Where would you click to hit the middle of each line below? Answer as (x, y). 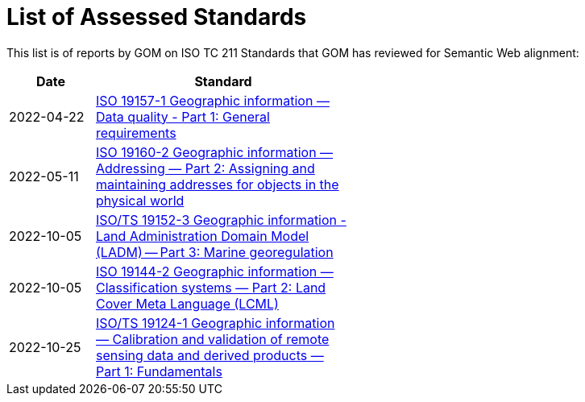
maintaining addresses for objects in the (218, 184)
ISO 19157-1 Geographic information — (213, 100)
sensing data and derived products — (210, 355)
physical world (140, 200)
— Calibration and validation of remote (213, 339)
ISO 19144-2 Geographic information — (215, 271)
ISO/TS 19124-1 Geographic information (216, 323)
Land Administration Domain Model (203, 236)
